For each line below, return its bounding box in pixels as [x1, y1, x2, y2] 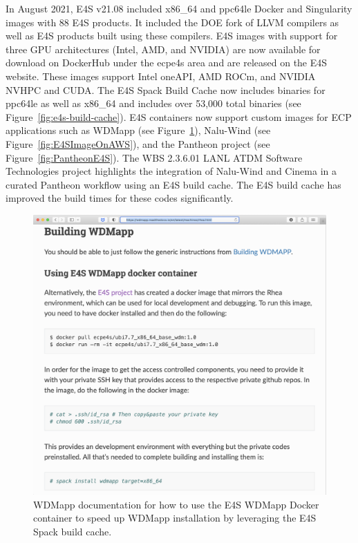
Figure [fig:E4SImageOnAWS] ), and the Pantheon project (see [6, 136, 270, 151]
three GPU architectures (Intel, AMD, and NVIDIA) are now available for [6, 41, 321, 56]
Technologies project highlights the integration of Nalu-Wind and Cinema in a [6, 164, 337, 178]
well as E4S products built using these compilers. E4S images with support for [6, 28, 338, 43]
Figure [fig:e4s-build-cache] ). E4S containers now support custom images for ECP [6, 109, 352, 124]
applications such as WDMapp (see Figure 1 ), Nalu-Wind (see [6, 123, 271, 137]
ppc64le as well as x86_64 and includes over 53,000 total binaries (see [6, 96, 301, 111]
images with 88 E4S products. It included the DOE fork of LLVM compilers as [6, 15, 339, 29]
